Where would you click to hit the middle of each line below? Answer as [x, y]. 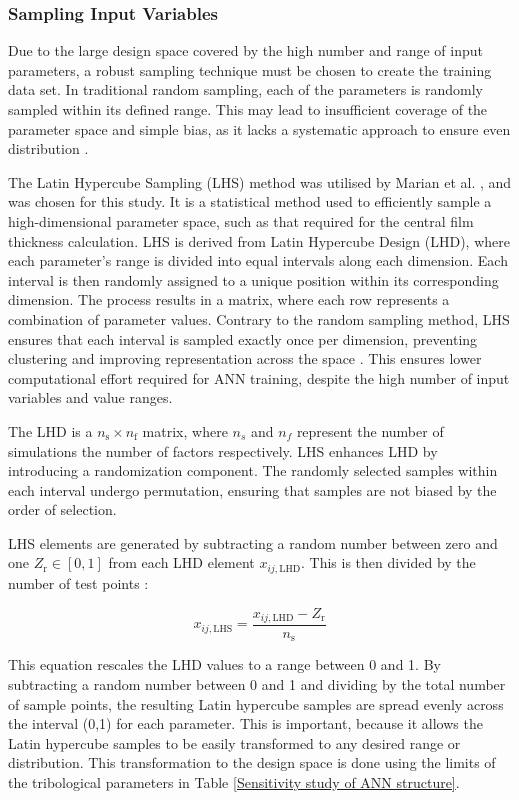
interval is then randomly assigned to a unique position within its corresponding [253, 279]
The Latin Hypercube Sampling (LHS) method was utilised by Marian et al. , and [260, 181]
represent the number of [370, 430]
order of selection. [62, 509]
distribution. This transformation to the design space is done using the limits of [252, 762]
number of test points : [78, 582]
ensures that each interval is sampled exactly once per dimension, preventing [243, 338]
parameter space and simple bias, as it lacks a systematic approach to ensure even [259, 128]
